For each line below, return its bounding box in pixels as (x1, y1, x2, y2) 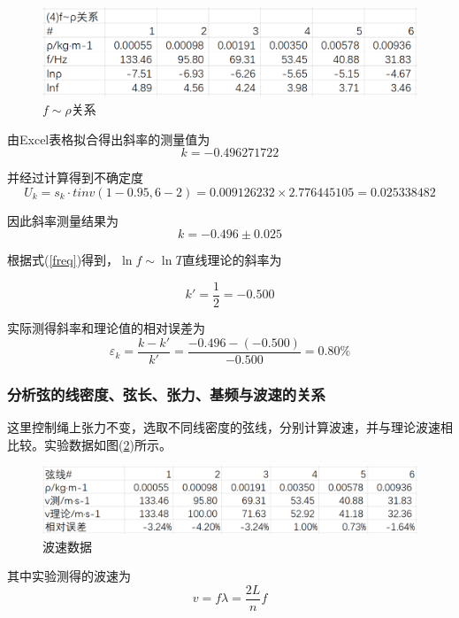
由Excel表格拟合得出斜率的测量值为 (7, 129, 210, 148)
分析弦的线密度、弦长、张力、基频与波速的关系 (7, 382, 325, 405)
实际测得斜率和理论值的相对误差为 (7, 319, 205, 337)
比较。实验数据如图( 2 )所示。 (7, 435, 172, 453)
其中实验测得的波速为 (7, 567, 131, 585)
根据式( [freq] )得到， (7, 251, 119, 269)
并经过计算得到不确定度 (7, 168, 143, 187)
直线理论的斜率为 (182, 251, 282, 269)
